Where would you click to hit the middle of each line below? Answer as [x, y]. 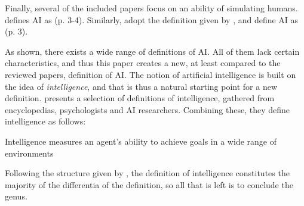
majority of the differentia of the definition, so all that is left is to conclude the [149, 184]
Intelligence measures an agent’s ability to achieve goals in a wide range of [141, 141]
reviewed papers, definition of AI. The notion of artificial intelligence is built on [151, 74]
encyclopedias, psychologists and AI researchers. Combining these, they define [148, 109]
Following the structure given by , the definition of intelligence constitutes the [147, 173]
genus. [16, 196]
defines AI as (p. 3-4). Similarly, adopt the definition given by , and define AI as [152, 19]
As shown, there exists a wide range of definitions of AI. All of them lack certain [152, 51]
